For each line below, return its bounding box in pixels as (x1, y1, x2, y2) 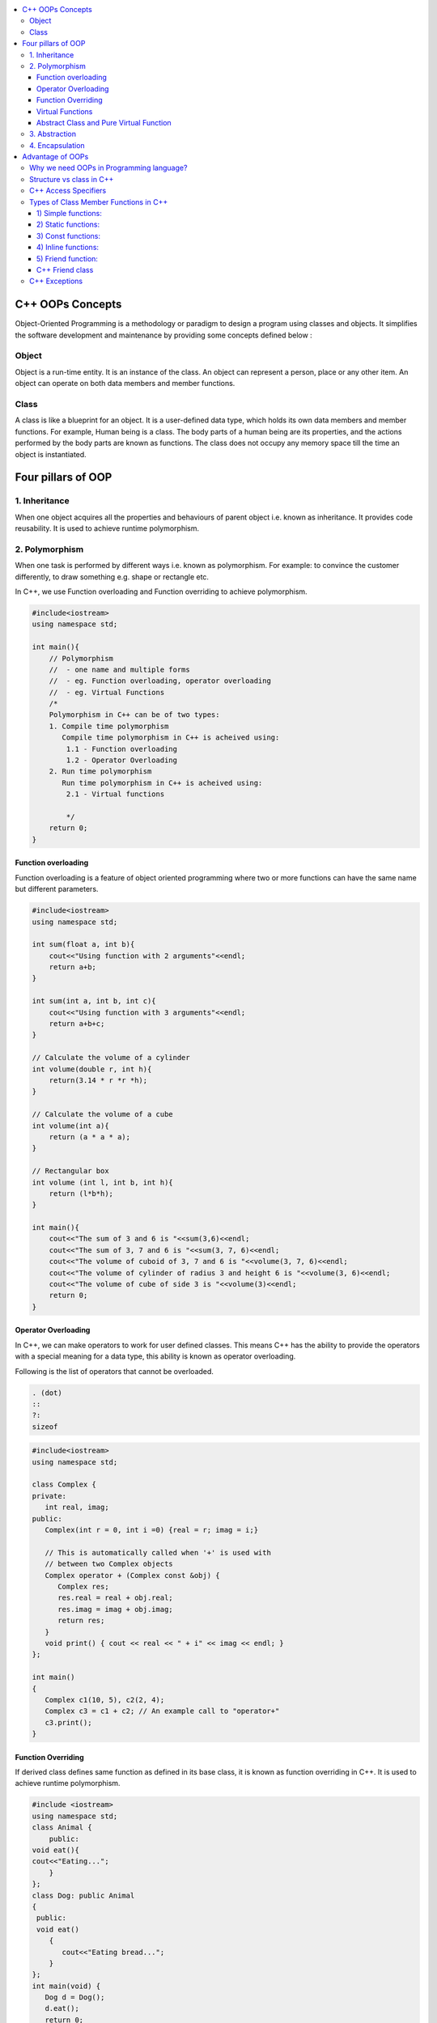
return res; (57, 1616, 105, 1626)
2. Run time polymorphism (49, 767, 152, 776)
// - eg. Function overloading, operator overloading (49, 676, 271, 685)
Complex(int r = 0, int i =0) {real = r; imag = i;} (45, 1525, 259, 1535)
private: (32, 1491, 67, 1500)
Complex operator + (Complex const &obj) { (45, 1571, 220, 1580)
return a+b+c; (49, 1020, 105, 1028)
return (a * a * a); (49, 1132, 131, 1141)
